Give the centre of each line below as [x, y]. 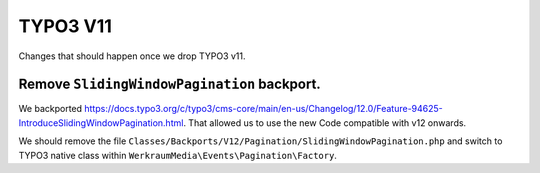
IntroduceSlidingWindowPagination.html [101, 122]
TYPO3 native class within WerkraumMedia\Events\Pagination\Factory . [177, 155]
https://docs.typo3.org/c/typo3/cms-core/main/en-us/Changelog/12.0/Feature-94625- [264, 109]
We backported [50, 109]
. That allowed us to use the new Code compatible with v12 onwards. [325, 122]
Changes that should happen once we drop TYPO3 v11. [132, 56]
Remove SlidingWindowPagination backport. [170, 84]
